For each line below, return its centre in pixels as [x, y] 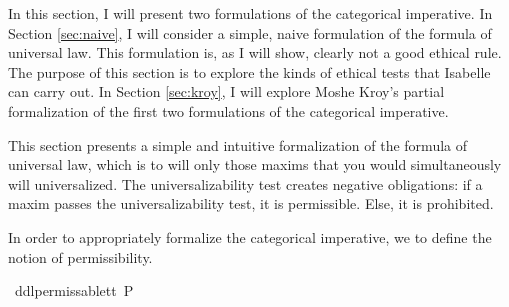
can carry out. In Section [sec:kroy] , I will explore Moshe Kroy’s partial [226, 91]
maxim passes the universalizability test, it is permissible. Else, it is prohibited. [251, 203]
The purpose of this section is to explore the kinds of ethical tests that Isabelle [249, 71]
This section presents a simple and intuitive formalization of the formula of [238, 144]
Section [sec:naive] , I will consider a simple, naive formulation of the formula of [250, 32]
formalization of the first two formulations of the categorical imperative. [228, 110]
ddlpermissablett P [74, 290]
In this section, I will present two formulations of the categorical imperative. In [250, 13]
